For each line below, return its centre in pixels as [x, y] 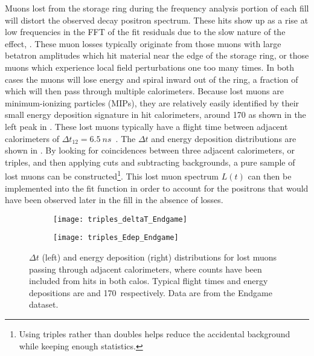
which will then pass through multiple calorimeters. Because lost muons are [144, 91]
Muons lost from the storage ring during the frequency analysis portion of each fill [157, 8]
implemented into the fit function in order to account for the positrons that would [157, 188]
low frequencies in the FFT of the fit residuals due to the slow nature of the [145, 32]
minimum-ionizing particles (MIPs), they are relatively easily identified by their [152, 102]
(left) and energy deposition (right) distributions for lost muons [159, 257]
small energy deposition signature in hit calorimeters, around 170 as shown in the [155, 115]
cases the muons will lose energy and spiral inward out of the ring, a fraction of [152, 79]
